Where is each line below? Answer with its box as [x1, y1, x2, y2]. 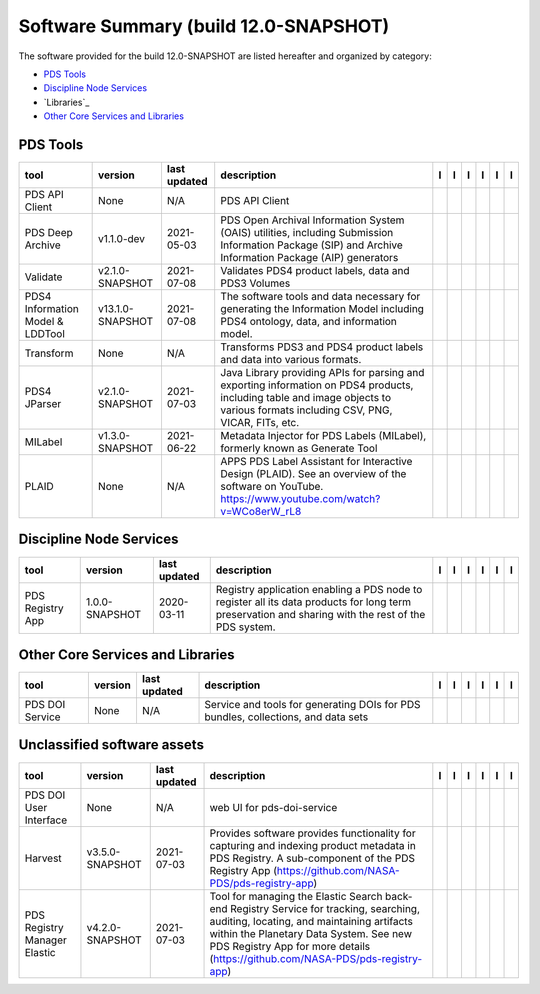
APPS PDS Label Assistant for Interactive [220, 455, 413, 469]
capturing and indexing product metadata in [209, 838, 417, 852]
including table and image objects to [220, 391, 392, 405]
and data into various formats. [220, 353, 362, 367]
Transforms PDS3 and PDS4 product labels [220, 340, 424, 354]
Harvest [24, 851, 62, 865]
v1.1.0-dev [98, 232, 145, 246]
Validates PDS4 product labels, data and [220, 264, 410, 278]
